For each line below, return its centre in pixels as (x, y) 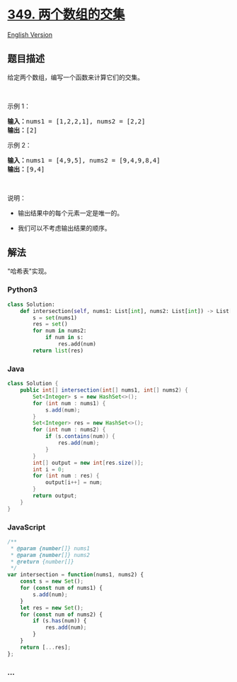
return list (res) (58, 351)
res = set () (51, 324)
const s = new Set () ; (52, 582)
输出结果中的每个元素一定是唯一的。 (70, 213)
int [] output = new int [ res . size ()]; (88, 463)
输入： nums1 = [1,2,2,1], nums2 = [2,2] (76, 121)
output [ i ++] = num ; (74, 483)
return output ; (55, 496)
